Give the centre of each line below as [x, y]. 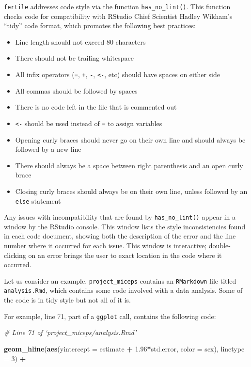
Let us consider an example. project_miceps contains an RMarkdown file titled [120, 280]
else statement [38, 200]
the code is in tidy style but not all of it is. [67, 300]
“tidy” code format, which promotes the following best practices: [100, 25]
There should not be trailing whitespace [74, 58]
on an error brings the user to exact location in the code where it [125, 255]
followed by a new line [48, 149]
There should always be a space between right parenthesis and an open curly [129, 165]
